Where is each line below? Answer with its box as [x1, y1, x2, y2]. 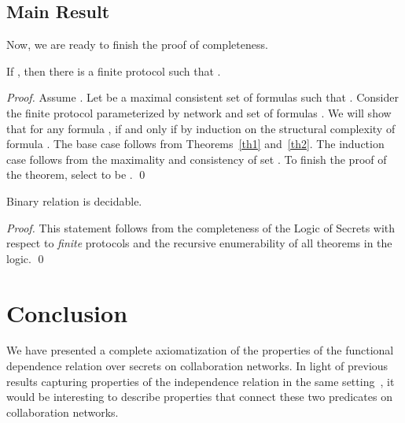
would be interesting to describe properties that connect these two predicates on [6, 388, 392, 405]
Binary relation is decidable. [6, 192, 142, 209]
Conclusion [6, 296, 128, 328]
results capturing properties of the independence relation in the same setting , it [6, 373, 395, 389]
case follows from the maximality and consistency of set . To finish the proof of [6, 150, 387, 167]
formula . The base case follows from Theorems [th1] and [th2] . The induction [6, 135, 385, 152]
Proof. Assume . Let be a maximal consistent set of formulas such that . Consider [6, 89, 399, 106]
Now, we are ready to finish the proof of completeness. [6, 36, 268, 53]
